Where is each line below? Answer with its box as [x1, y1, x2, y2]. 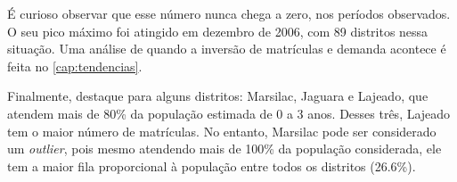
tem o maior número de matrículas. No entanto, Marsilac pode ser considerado [7, 121, 437, 140]
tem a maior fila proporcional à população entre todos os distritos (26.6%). [7, 156, 416, 175]
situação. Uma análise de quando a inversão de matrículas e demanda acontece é [7, 39, 446, 58]
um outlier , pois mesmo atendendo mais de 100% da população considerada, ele [7, 139, 442, 158]
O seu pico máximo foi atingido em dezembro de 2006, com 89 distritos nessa [7, 21, 428, 40]
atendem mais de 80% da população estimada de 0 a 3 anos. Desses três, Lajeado [7, 103, 451, 122]
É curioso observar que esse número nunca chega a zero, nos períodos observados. [7, 4, 451, 22]
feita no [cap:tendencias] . [7, 56, 143, 75]
